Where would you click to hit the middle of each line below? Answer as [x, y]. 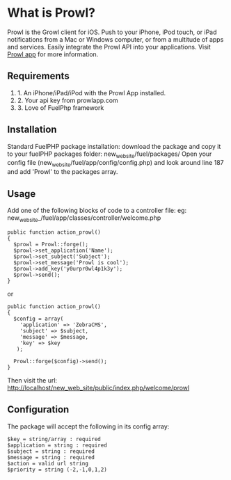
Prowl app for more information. [53, 54]
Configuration [38, 409]
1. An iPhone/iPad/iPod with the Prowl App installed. [91, 93]
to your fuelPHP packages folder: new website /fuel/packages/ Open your [110, 154]
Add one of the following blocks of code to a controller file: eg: [97, 210]
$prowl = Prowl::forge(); [51, 244]
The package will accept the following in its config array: [88, 426]
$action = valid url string [48, 463]
